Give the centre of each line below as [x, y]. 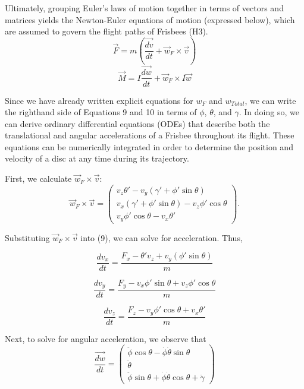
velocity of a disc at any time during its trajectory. [97, 158]
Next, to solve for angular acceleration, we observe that [106, 338]
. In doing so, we [269, 112]
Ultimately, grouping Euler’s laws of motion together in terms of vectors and [144, 8]
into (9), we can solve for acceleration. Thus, [162, 237]
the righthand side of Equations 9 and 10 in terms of [101, 112]
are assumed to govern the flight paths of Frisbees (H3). [106, 31]
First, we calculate [38, 178]
